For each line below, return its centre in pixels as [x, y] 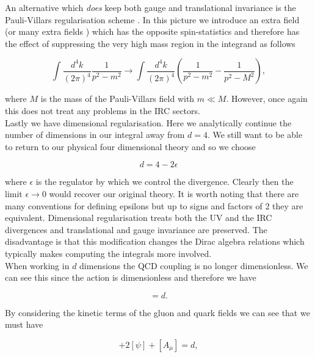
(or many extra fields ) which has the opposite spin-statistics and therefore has [152, 31]
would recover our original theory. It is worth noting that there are [174, 193]
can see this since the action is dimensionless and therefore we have [131, 277]
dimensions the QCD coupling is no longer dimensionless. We [194, 265]
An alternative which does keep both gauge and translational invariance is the [150, 7]
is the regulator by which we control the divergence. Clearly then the [165, 182]
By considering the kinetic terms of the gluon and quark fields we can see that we [157, 312]
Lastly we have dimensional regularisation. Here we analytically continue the [148, 122]
